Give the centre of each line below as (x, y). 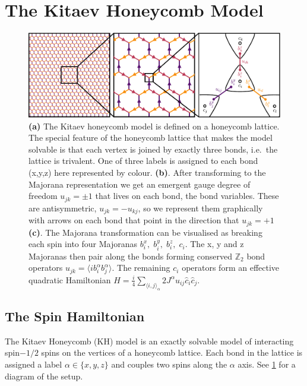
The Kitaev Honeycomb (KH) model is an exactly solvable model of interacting (149, 341)
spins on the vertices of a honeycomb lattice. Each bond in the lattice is (172, 352)
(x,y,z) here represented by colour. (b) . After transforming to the (147, 172)
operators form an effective (231, 268)
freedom (43, 196)
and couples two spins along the (169, 364)
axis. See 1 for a (267, 364)
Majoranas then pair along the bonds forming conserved (131, 256)
